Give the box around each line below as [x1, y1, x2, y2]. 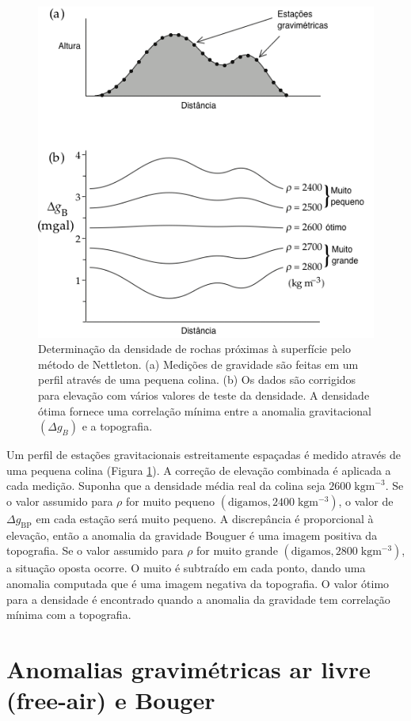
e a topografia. [82, 418, 153, 434]
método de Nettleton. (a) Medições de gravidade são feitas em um [38, 355, 359, 372]
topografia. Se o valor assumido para [6, 542, 184, 559]
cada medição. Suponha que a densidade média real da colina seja [6, 477, 325, 494]
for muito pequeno [125, 492, 215, 509]
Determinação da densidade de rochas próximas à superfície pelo [38, 340, 351, 357]
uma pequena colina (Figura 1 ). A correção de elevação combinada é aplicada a [6, 461, 391, 478]
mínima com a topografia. [6, 606, 131, 623]
